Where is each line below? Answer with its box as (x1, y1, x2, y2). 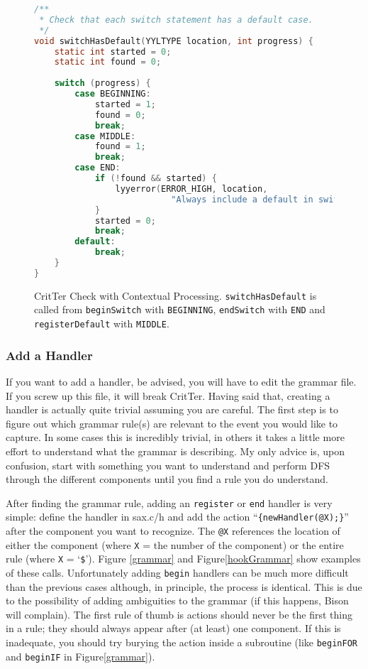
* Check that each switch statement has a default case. (39, 14, 313, 25)
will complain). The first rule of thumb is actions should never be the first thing (6, 607, 353, 621)
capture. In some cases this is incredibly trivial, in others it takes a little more (6, 430, 345, 445)
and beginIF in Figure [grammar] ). (6, 648, 155, 663)
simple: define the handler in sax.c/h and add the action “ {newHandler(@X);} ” (6, 509, 349, 524)
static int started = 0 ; (54, 46, 172, 57)
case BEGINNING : (74, 89, 151, 99)
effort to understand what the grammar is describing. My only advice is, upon (6, 443, 345, 458)
